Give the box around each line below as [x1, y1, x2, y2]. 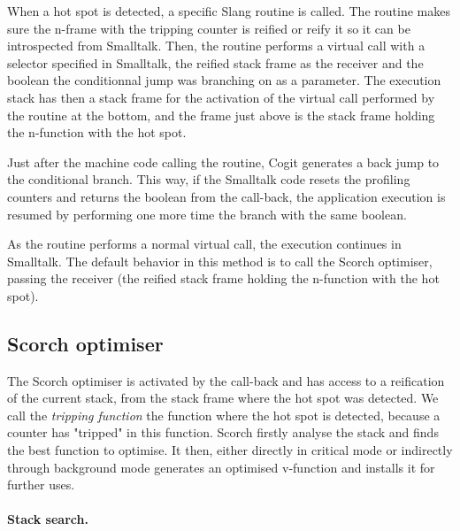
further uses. [7, 475, 75, 494]
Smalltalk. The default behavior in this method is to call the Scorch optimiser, [7, 251, 433, 270]
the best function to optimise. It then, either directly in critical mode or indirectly [7, 441, 453, 459]
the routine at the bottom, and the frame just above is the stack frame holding [7, 105, 435, 124]
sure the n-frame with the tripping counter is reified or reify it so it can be [7, 19, 410, 37]
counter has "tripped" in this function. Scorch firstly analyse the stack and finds [7, 423, 439, 442]
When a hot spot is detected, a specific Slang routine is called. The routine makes [7, 2, 450, 19]
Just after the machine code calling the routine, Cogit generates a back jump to [7, 152, 440, 171]
